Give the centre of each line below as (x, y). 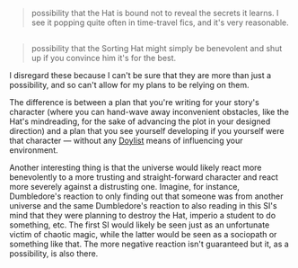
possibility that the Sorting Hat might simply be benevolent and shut (157, 49)
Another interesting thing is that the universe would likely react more (136, 168)
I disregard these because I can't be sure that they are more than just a (140, 76)
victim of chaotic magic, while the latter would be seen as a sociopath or (143, 235)
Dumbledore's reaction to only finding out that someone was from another (147, 196)
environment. (34, 150)
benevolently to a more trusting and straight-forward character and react (144, 177)
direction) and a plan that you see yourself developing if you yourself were (147, 131)
